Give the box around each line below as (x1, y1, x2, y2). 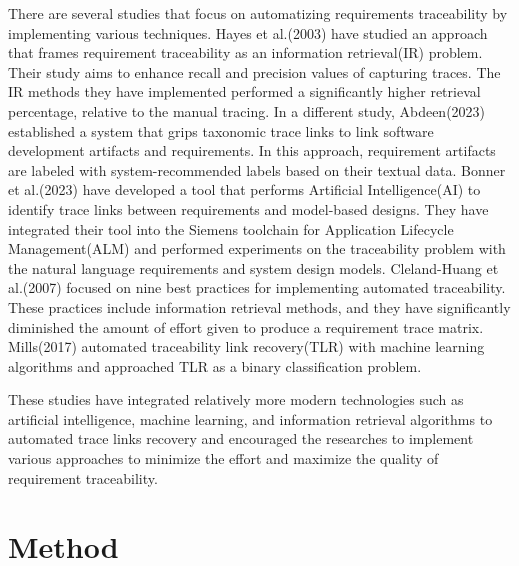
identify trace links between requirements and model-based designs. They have (8, 198, 489, 219)
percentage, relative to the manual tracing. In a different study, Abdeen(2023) (8, 100, 486, 121)
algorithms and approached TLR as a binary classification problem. (8, 355, 422, 376)
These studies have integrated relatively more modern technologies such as (8, 389, 464, 410)
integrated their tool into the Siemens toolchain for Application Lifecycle (8, 218, 454, 239)
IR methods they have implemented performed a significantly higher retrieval (8, 81, 481, 102)
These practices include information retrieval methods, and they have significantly (8, 296, 511, 317)
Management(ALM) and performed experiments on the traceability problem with (8, 238, 506, 259)
